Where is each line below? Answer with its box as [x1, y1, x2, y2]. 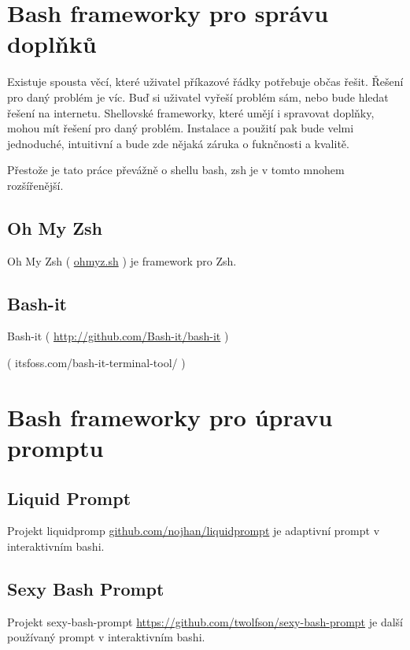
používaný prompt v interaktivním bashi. [7, 629, 205, 645]
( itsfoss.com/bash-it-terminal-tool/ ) [7, 355, 186, 371]
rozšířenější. [7, 176, 64, 193]
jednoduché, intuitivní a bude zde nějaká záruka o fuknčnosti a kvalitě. [7, 135, 349, 151]
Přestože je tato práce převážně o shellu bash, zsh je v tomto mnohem [7, 162, 345, 178]
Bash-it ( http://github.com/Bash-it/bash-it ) [7, 328, 229, 344]
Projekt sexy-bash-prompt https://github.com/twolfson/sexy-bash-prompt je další [7, 613, 403, 630]
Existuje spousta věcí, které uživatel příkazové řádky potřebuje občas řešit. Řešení [7, 73, 404, 90]
